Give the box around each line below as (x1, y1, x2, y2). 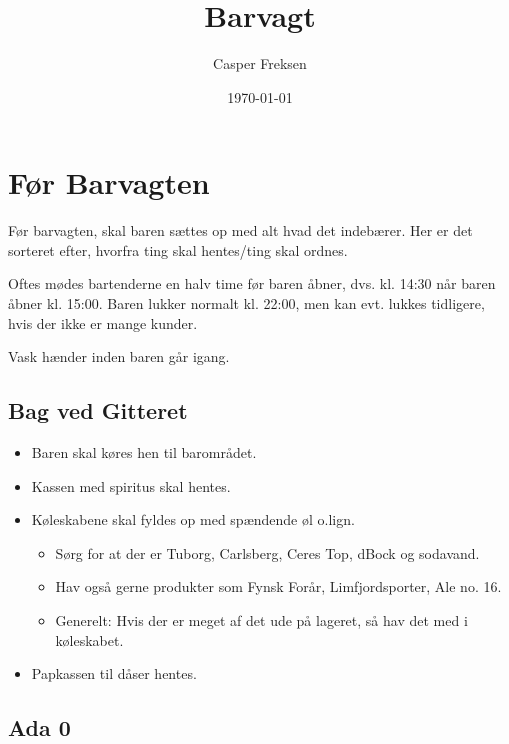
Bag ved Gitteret (8, 395, 188, 426)
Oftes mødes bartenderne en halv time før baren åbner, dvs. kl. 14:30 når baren (8, 273, 496, 294)
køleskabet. (55, 629, 124, 650)
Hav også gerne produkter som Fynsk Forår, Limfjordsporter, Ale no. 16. (55, 576, 502, 597)
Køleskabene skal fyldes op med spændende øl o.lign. (31, 509, 355, 530)
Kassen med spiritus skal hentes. (31, 475, 231, 496)
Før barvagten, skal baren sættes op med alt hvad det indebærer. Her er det (8, 220, 473, 241)
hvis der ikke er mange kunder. (8, 312, 198, 333)
